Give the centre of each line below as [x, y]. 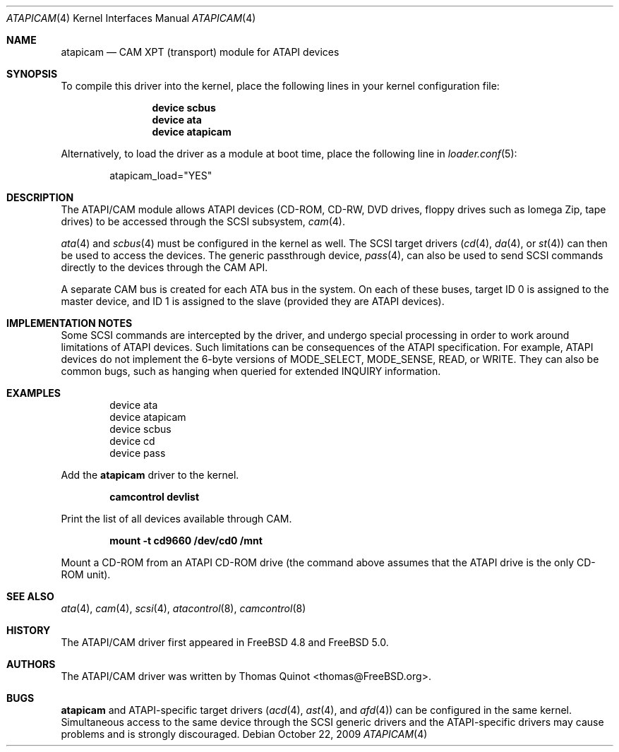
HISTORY [29, 630]
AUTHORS [31, 664]
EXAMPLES [34, 393]
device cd [132, 441]
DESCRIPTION [40, 197]
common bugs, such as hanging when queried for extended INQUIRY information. [251, 371]
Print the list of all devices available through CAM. [176, 519]
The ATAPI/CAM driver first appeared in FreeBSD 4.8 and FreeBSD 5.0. [225, 642]
